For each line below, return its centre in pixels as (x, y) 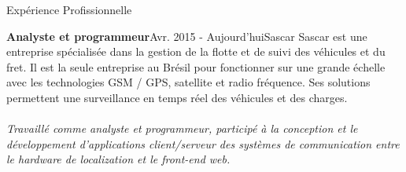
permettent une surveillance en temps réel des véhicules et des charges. (177, 97)
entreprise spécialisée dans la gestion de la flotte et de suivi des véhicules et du (196, 51)
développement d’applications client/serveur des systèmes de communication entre (203, 143)
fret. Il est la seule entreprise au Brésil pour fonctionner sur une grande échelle (196, 66)
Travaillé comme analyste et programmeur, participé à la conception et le (182, 128)
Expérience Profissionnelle (69, 9)
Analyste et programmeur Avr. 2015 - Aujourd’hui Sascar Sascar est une (187, 36)
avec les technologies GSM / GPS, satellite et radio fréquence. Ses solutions (188, 82)
